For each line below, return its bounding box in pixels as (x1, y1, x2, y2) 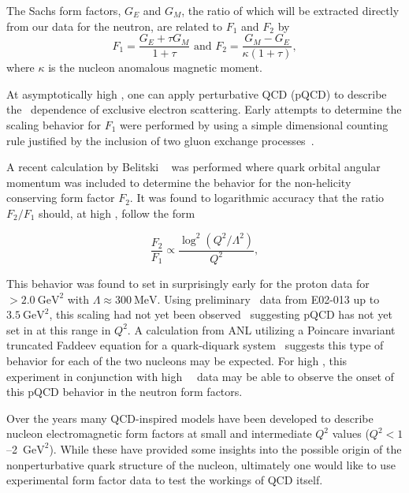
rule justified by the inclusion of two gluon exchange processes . (6, 132, 314, 148)
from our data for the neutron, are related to (6, 17, 223, 34)
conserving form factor (6, 189, 115, 206)
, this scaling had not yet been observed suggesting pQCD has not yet (49, 306, 392, 323)
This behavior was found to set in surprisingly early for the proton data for (6, 275, 370, 291)
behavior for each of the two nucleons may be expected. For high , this (6, 352, 348, 368)
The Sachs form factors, (6, 2, 121, 18)
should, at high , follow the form (39, 205, 195, 221)
